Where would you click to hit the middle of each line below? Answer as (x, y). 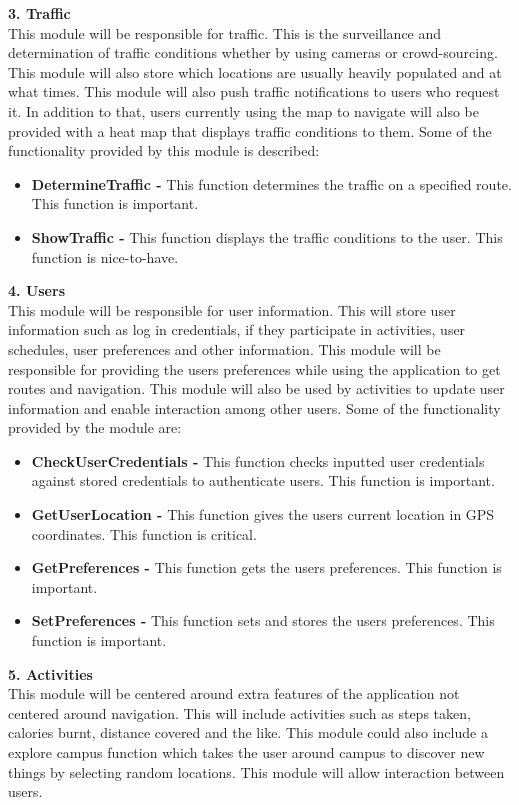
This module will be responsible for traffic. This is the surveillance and (225, 32)
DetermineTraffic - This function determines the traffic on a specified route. (271, 183)
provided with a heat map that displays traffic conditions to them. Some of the (250, 130)
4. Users (36, 290)
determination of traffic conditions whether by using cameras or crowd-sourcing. (253, 52)
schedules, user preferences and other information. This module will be (224, 348)
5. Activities (50, 673)
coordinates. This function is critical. (144, 533)
